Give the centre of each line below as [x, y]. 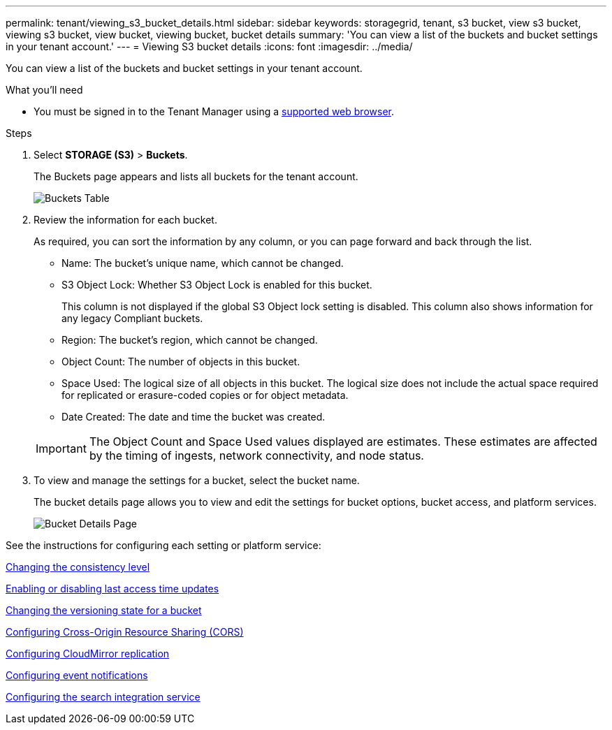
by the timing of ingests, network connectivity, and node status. [256, 455]
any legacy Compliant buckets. [132, 318]
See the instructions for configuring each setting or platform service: [163, 545]
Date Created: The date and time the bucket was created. [194, 417]
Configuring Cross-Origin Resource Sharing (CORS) [125, 632]
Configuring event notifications [77, 675]
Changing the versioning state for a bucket [104, 610]
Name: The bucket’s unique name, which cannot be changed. [203, 263]
